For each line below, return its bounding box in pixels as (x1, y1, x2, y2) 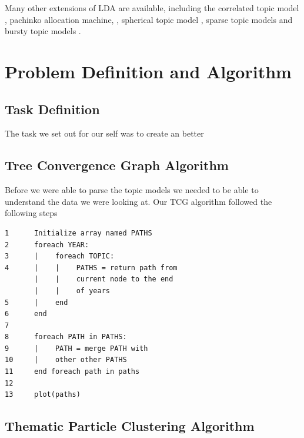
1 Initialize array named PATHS (5, 228, 152, 237)
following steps (5, 207, 58, 219)
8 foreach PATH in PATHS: (5, 333, 127, 341)
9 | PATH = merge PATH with (5, 344, 148, 353)
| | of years (34, 286, 110, 295)
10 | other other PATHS (5, 356, 127, 364)
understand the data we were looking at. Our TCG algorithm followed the (5, 195, 272, 207)
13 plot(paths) (5, 390, 81, 399)
